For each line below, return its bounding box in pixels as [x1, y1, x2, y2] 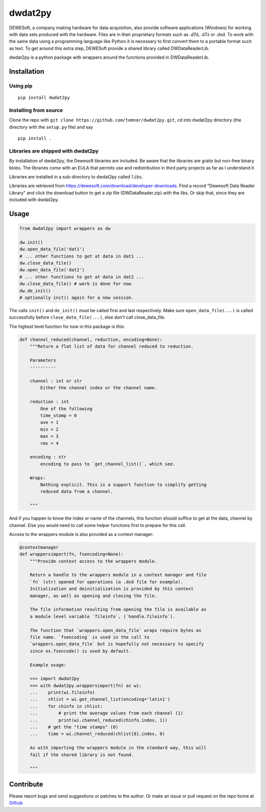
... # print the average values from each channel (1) [30, 710, 183, 716]
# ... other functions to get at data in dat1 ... [19, 253, 145, 259]
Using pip [9, 82, 33, 89]
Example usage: [30, 662, 66, 668]
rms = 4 [40, 440, 59, 446]
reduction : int [30, 399, 69, 405]
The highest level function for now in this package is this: [9, 324, 125, 329]
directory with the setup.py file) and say [9, 124, 93, 130]
